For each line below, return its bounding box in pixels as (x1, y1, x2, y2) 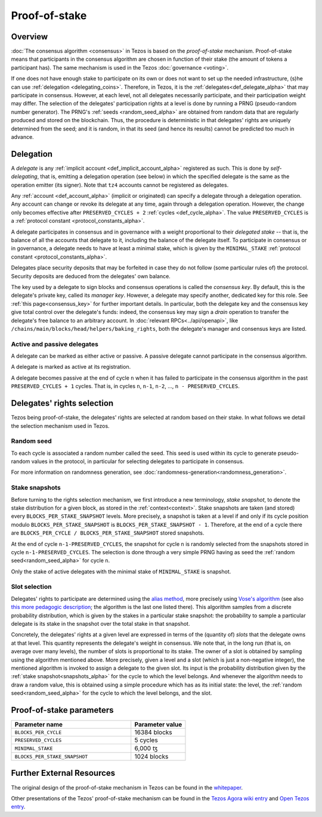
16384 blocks (134, 728, 172, 737)
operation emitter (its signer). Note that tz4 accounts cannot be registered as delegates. (11, 181, 229, 188)
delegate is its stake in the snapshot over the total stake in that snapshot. (11, 620, 190, 627)
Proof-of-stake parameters (11, 705, 114, 715)
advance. (11, 133, 34, 140)
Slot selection (11, 583, 52, 591)
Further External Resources (11, 768, 116, 778)
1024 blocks (134, 753, 169, 761)
